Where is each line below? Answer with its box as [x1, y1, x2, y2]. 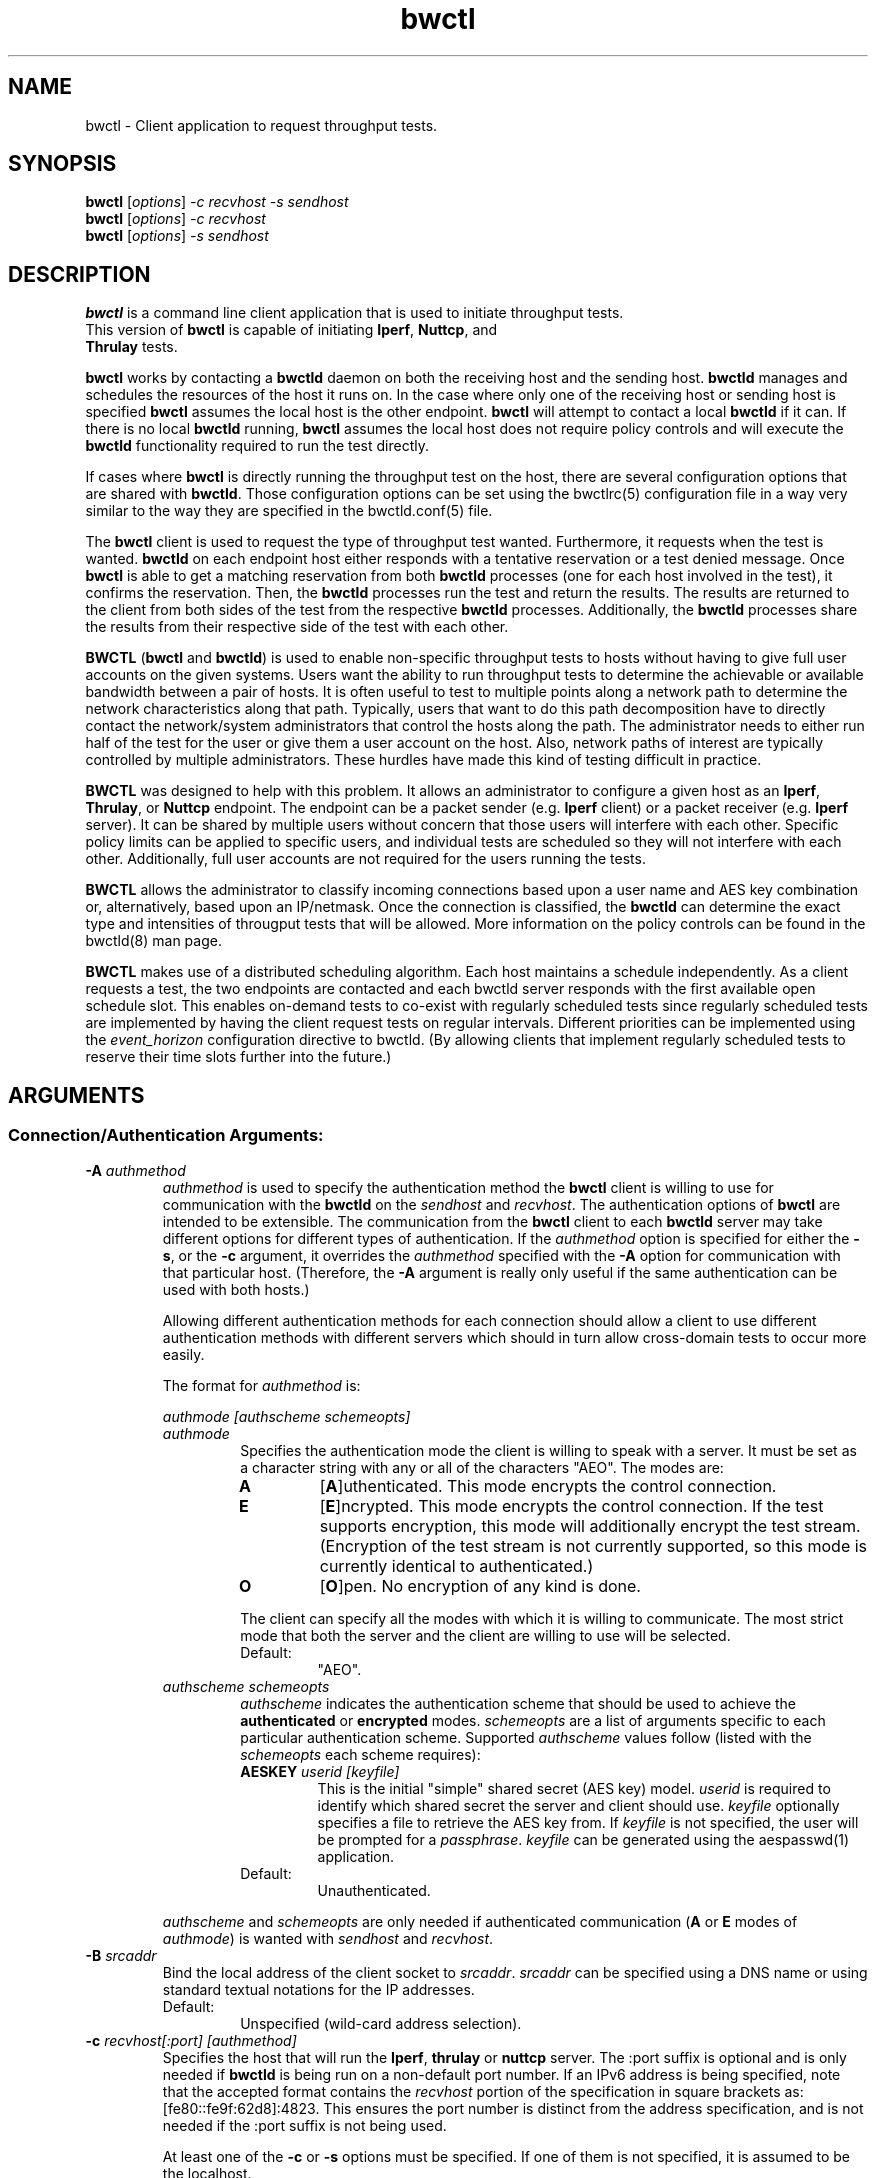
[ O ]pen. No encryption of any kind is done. [319, 1575, 641, 1596]
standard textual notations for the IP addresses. [162, 1980, 475, 1998]
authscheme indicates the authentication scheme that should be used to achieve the [240, 1694, 797, 1712]
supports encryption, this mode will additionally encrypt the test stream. [319, 1515, 861, 1536]
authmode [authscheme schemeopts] [162, 1407, 411, 1425]
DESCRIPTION [8, 261, 151, 287]
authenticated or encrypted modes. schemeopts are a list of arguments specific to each [240, 1711, 826, 1729]
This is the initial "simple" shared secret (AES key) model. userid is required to [317, 1779, 831, 1797]
